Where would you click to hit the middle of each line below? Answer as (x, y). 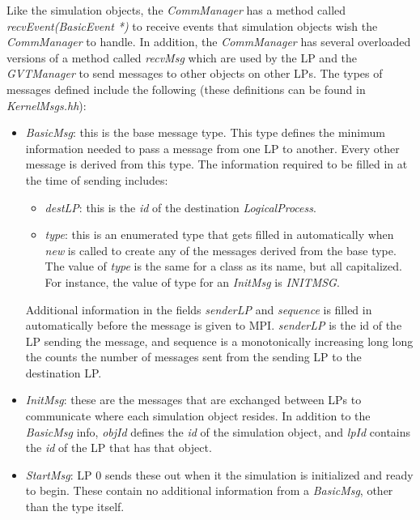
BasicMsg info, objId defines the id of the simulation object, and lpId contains (218, 431)
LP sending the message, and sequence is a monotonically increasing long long (219, 341)
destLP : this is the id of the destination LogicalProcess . (180, 207)
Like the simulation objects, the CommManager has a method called (176, 10)
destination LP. (64, 372)
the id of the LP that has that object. (119, 448)
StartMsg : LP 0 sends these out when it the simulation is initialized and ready (219, 474)
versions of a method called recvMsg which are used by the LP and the (182, 57)
